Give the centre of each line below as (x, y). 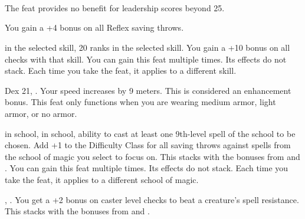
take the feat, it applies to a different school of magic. (102, 179)
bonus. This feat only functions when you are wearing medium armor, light (140, 102)
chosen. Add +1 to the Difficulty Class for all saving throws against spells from (148, 145)
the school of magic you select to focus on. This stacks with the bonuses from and (152, 156)
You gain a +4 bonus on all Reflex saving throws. (94, 27)
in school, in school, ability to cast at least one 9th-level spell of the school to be (150, 133)
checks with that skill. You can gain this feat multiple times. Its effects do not (146, 59)
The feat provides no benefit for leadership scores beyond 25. (115, 7)
